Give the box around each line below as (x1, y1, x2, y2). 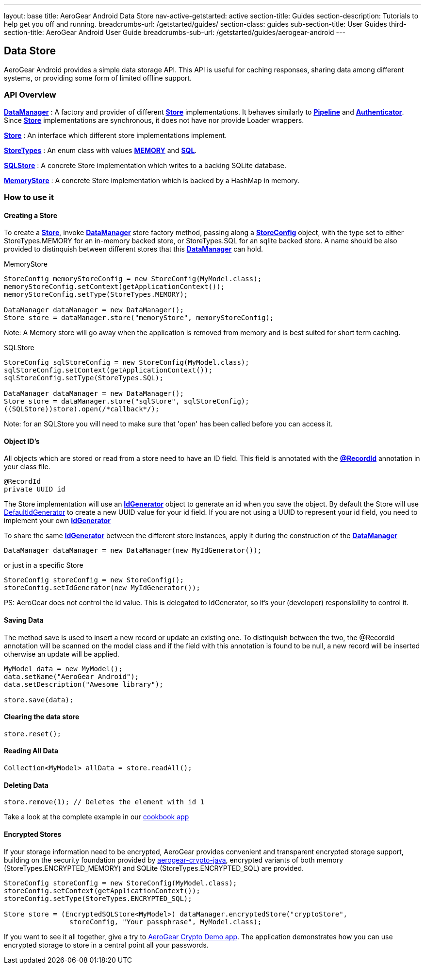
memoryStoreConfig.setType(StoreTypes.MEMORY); (4, 290, 188, 299)
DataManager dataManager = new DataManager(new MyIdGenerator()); (4, 546, 262, 555)
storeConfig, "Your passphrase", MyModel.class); (69, 917, 262, 926)
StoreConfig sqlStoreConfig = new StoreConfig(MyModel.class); (4, 358, 249, 367)
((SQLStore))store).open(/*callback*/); (4, 405, 160, 413)
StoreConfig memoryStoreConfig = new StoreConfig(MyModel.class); (4, 275, 262, 283)
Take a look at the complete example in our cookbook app (4, 813, 189, 821)
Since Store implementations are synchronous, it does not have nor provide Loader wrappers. (4, 116, 304, 124)
